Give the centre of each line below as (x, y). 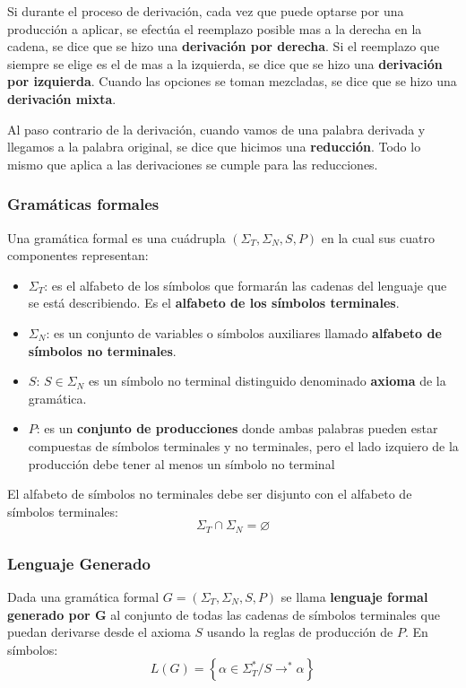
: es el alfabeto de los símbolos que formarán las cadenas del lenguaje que (246, 285)
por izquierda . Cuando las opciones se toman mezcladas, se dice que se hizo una (232, 81)
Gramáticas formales (83, 204)
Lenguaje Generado (79, 563)
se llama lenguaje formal (354, 596)
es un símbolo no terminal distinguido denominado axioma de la (267, 381)
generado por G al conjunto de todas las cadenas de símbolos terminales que (224, 614)
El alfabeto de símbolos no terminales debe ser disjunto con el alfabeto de (210, 494)
